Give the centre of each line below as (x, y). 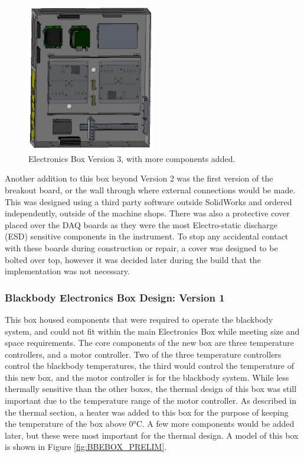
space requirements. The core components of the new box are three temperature (150, 343)
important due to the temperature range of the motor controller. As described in (151, 401)
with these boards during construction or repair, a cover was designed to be (141, 247)
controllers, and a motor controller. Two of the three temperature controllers (143, 354)
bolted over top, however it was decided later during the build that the (133, 259)
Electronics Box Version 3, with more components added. (132, 158)
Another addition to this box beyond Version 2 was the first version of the (139, 178)
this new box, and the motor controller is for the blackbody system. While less (147, 377)
